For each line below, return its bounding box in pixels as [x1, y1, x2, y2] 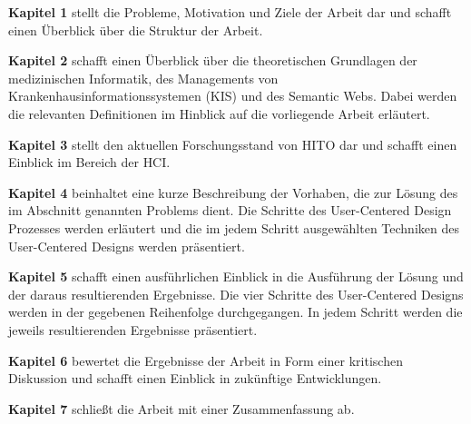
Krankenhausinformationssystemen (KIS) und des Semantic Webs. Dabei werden [8, 86, 457, 105]
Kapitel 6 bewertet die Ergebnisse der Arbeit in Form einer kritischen [8, 350, 403, 370]
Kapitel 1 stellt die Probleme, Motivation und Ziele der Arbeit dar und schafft [8, 3, 452, 21]
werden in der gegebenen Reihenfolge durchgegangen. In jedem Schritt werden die [8, 302, 463, 321]
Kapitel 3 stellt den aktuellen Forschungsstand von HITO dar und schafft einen [8, 134, 457, 153]
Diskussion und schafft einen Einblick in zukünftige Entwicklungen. [8, 369, 382, 388]
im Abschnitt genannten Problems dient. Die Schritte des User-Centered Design [8, 201, 452, 220]
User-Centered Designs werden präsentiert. [8, 236, 245, 255]
